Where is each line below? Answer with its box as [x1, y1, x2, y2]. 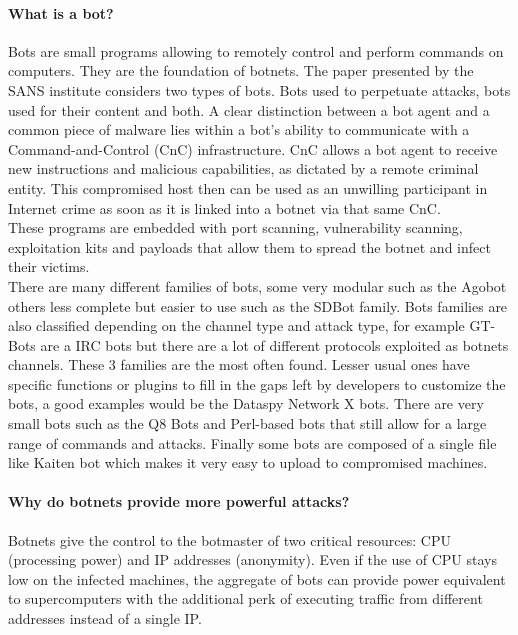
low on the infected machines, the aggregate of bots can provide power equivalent [8, 568, 506, 589]
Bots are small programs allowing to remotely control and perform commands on [8, 40, 504, 61]
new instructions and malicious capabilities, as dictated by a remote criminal [8, 158, 479, 179]
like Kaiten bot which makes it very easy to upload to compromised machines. [8, 452, 488, 473]
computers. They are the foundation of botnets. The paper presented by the [8, 60, 474, 81]
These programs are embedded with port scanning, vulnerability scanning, [8, 217, 463, 238]
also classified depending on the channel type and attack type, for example [8, 315, 465, 336]
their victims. [8, 256, 90, 277]
